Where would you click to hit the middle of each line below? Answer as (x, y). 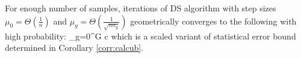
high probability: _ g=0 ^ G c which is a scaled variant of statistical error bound (150, 36)
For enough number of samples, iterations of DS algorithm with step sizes (141, 8)
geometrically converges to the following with (213, 21)
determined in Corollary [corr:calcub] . (74, 48)
